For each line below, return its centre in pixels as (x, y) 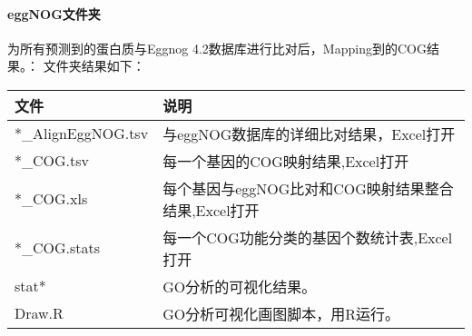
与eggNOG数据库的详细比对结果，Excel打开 (309, 133)
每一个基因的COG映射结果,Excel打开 (286, 161)
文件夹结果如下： (94, 66)
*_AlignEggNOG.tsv (82, 133)
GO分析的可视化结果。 (240, 286)
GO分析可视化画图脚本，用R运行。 (281, 313)
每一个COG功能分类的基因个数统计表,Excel (308, 237)
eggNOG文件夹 (54, 13)
